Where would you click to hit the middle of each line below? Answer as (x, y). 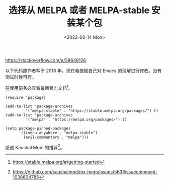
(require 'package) (26, 97)
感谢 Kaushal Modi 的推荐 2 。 (35, 147)
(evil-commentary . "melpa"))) (56, 137)
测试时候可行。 (21, 77)
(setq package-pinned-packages (38, 128)
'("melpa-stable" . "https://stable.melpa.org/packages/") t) (92, 111)
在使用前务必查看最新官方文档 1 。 (39, 87)
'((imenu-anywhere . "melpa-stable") (58, 133)
